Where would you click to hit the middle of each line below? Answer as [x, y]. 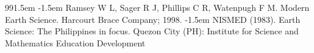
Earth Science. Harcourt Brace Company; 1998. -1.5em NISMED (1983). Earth [153, 19]
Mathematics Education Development [75, 42]
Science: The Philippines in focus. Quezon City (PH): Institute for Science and [152, 31]
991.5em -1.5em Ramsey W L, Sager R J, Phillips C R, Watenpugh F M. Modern [157, 7]
